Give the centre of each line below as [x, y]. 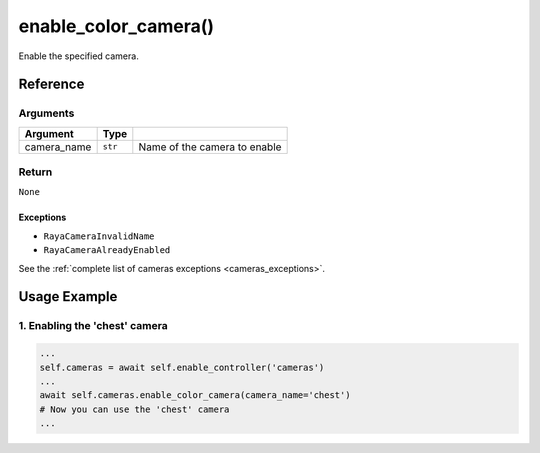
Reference [51, 84]
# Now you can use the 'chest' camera [134, 409]
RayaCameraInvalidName [99, 236]
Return [35, 172]
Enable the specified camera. [78, 56]
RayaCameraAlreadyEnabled [107, 250]
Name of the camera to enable [210, 147]
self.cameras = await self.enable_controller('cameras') [182, 367]
